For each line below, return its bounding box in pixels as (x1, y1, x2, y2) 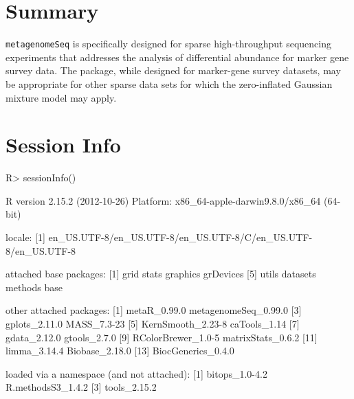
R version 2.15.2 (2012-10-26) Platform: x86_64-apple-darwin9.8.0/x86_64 (5, 193, 321, 207)
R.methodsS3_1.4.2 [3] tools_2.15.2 (5, 380, 157, 394)
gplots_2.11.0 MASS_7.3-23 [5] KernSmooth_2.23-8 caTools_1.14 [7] (5, 317, 300, 331)
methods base (5, 280, 63, 294)
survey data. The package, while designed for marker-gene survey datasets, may (5, 63, 341, 78)
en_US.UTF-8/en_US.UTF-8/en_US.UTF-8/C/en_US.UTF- (48, 230, 313, 244)
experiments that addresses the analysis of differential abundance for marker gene (5, 49, 349, 64)
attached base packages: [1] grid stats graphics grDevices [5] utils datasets (5, 266, 316, 281)
